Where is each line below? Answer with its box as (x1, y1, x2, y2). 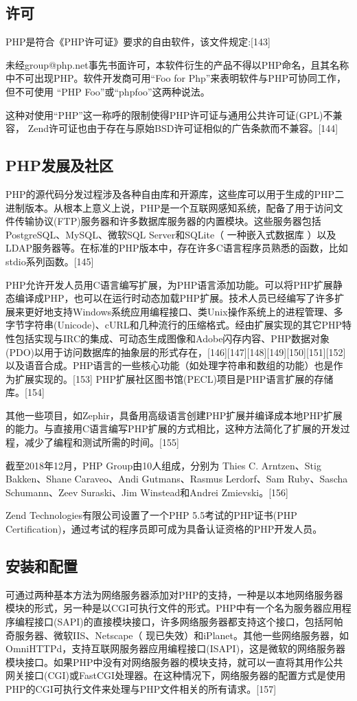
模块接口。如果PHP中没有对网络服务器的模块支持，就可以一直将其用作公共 (5, 654, 343, 669)
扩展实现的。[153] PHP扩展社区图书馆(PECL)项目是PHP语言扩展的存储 (14, 371, 334, 386)
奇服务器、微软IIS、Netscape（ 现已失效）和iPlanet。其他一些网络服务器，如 (5, 627, 349, 642)
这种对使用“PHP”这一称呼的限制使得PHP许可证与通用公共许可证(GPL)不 (5, 107, 333, 122)
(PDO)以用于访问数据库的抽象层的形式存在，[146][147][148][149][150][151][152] (5, 344, 346, 359)
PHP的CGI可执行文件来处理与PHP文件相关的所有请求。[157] (5, 681, 277, 696)
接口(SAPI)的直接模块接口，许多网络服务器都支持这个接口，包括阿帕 (34, 614, 343, 629)
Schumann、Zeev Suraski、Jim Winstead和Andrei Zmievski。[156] (5, 485, 288, 499)
